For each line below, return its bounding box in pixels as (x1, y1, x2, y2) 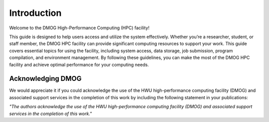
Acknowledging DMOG (9, 74, 82, 83)
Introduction (9, 7, 62, 18)
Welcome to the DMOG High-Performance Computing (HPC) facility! (9, 25, 149, 31)
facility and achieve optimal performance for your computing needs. (9, 61, 149, 67)
